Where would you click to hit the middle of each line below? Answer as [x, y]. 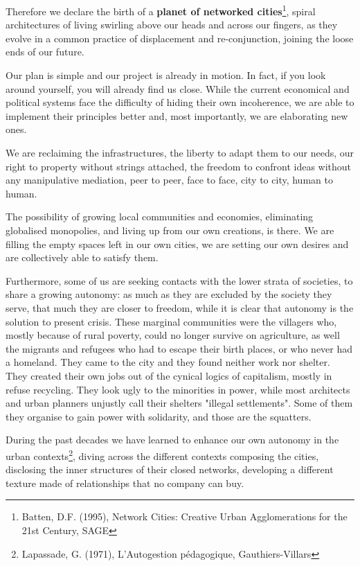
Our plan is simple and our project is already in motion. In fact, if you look [166, 75]
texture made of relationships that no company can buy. [125, 483]
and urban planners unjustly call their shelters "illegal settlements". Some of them [179, 403]
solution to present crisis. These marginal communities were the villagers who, [171, 321]
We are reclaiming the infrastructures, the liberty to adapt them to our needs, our [180, 152]
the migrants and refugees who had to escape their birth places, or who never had [179, 348]
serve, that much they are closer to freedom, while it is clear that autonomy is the [180, 307]
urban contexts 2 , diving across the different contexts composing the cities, [162, 454]
